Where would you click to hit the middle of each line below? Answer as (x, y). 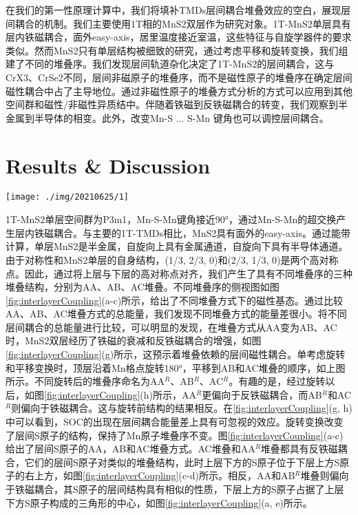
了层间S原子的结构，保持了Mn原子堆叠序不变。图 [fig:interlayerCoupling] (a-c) (175, 435)
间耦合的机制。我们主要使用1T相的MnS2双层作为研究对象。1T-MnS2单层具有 (178, 23)
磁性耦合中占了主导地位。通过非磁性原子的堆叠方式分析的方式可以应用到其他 (179, 91)
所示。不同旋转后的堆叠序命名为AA (85, 381)
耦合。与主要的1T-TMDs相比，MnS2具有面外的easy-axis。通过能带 (202, 232)
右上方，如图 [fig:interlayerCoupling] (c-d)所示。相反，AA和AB (160, 475)
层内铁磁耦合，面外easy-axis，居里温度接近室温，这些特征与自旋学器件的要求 (179, 37)
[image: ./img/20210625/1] (67, 197)
